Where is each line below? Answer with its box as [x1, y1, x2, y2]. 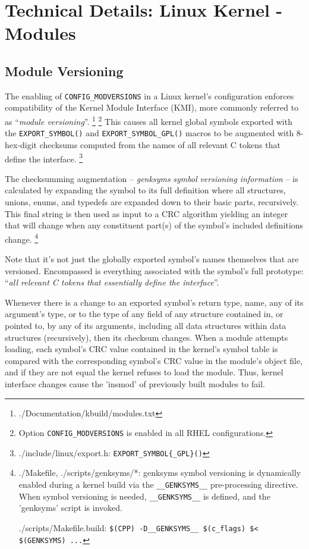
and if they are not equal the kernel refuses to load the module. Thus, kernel [5, 366, 283, 378]
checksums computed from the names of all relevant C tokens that [39, 138, 280, 150]
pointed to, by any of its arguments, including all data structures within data [5, 319, 286, 331]
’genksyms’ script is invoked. [18, 501, 122, 514]
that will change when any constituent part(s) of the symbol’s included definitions [5, 219, 304, 231]
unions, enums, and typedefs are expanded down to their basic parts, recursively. [5, 195, 299, 208]
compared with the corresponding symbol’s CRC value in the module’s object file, [5, 354, 303, 366]
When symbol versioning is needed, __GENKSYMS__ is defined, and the [18, 490, 270, 502]
